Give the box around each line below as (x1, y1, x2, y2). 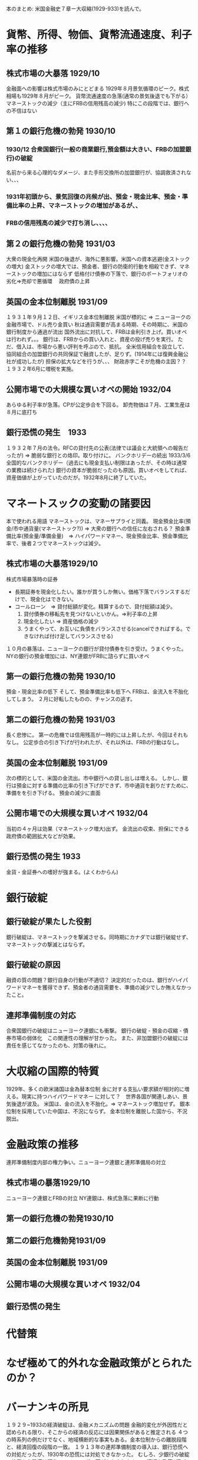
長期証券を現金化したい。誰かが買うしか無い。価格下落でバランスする (14, 588, 186, 595)
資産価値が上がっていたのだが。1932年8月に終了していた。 (6, 474, 150, 481)
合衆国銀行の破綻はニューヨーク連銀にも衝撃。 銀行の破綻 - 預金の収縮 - (6, 1027, 182, 1034)
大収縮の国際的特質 (6, 1065, 100, 1078)
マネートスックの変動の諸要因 (6, 496, 151, 510)
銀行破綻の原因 (6, 960, 61, 970)
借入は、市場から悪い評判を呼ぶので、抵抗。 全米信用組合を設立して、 (16, 343, 187, 350)
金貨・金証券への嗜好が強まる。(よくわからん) (6, 868, 119, 876)
